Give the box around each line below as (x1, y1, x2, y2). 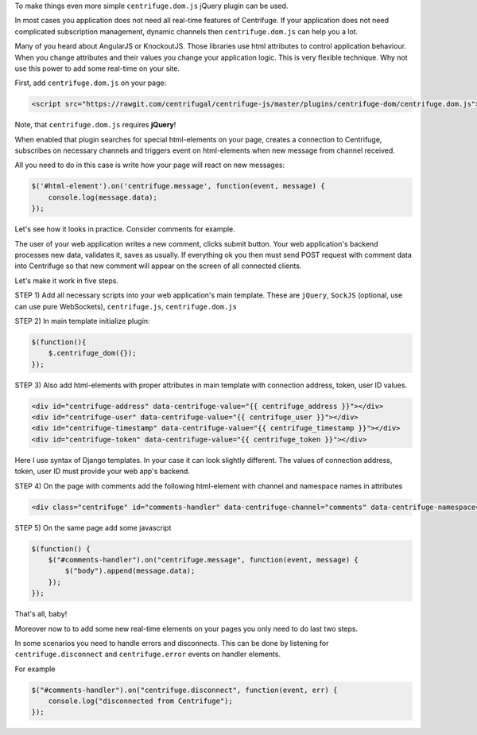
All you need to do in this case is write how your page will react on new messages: (14, 160, 285, 170)
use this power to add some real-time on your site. (14, 64, 180, 73)
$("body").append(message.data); (64, 566, 196, 576)
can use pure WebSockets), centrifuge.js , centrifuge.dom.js (14, 301, 238, 311)
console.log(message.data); (48, 192, 158, 202)
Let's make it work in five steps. (14, 275, 119, 286)
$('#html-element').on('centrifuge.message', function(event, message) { (31, 181, 325, 191)
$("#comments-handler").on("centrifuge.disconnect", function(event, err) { (31, 685, 338, 694)
